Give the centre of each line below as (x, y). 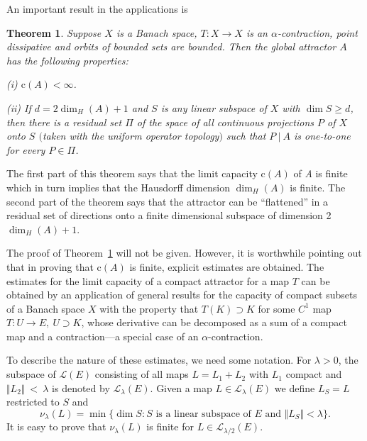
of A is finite (321, 173)
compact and (314, 374)
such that (246, 136)
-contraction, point (317, 32)
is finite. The (318, 187)
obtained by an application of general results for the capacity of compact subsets (182, 295)
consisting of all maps (142, 374)
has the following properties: (67, 60)
